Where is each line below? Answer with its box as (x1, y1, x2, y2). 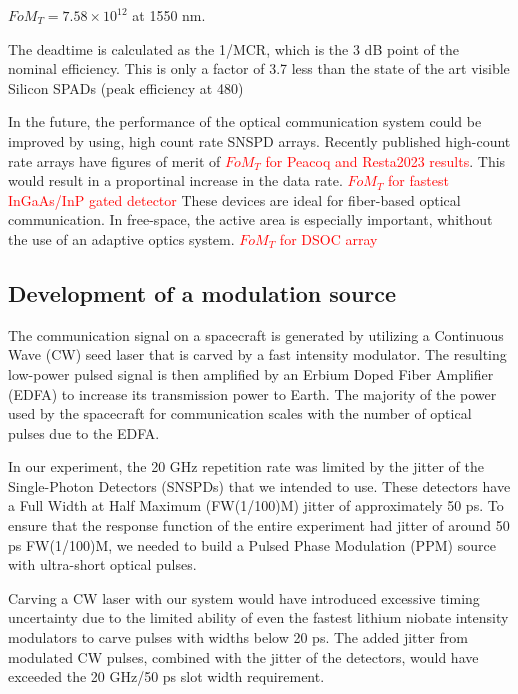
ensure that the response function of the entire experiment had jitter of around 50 (8, 515, 510, 536)
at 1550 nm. (132, 5, 206, 25)
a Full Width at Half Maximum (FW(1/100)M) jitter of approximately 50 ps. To (8, 495, 504, 516)
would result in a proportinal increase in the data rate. (8, 170, 343, 191)
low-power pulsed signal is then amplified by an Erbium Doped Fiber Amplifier (8, 363, 494, 384)
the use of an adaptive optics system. (8, 228, 235, 249)
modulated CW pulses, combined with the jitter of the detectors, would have (8, 646, 479, 667)
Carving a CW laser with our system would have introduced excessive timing (8, 587, 480, 608)
